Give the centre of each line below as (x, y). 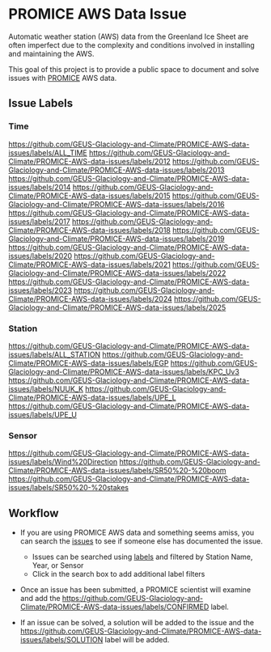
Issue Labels (41, 103)
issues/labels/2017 (39, 221)
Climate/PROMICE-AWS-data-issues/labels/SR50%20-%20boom (117, 471)
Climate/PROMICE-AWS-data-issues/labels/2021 (90, 265)
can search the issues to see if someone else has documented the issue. (141, 541)
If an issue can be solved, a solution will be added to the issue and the (137, 623)
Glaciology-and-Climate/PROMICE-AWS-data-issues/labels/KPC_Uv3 (124, 371)
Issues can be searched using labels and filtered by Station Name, (142, 557)
